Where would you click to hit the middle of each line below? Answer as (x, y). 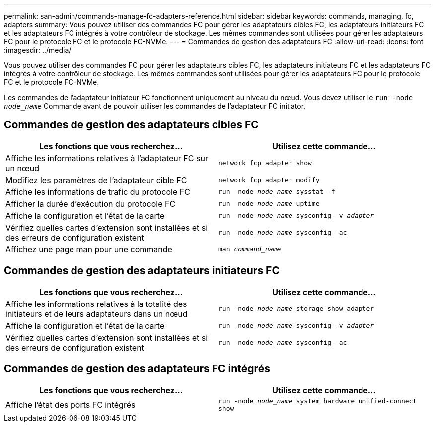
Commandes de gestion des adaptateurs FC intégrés (137, 369)
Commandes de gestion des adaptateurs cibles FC (131, 125)
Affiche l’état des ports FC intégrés (71, 404)
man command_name (250, 249)
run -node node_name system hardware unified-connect (318, 401)
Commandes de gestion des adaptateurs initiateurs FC (142, 271)
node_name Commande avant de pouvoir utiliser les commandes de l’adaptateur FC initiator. (155, 106)
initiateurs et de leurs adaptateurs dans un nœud (97, 314)
